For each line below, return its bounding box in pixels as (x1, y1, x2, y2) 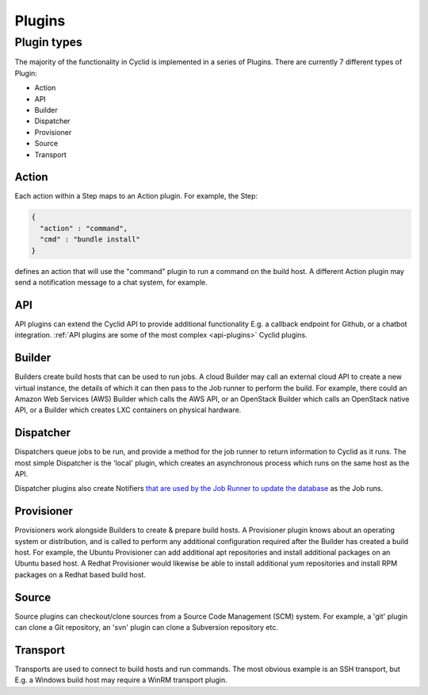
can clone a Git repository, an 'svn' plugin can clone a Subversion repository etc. (14, 623, 279, 632)
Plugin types (14, 35, 83, 49)
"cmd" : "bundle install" (40, 235, 140, 244)
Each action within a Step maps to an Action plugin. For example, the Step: (14, 191, 258, 201)
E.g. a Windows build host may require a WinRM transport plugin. (14, 675, 227, 685)
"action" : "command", (40, 223, 128, 233)
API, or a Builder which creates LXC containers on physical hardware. (14, 405, 242, 415)
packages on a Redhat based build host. (14, 570, 147, 579)
